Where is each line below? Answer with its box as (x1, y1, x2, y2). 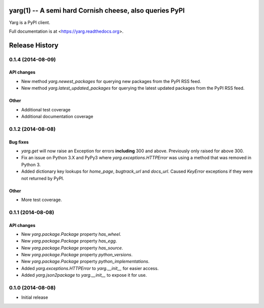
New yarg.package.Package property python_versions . (21, 252, 133, 258)
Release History (9, 41, 59, 49)
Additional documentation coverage (21, 114, 93, 120)
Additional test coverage (21, 106, 71, 112)
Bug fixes (9, 139, 29, 145)
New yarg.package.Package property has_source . (21, 245, 123, 251)
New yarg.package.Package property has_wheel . (21, 231, 122, 237)
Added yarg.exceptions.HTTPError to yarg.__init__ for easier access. (21, 265, 159, 271)
